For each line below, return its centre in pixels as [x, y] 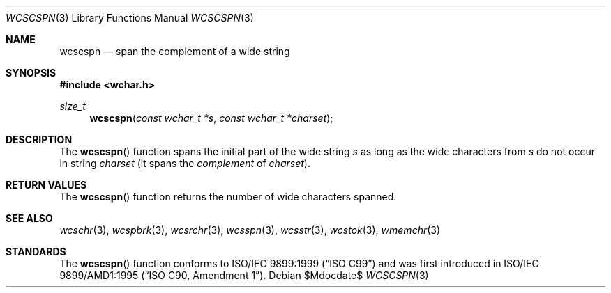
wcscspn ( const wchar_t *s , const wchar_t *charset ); [211, 118]
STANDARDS [36, 252]
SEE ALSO [29, 218]
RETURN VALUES [46, 185]
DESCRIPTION [39, 140]
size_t [73, 106]
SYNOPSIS [31, 73]
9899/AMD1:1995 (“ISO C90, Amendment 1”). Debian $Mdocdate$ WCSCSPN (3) [244, 275]
